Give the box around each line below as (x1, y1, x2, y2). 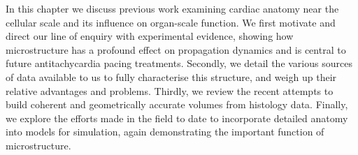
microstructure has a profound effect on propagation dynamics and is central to (6, 42, 346, 57)
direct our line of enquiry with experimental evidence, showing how (6, 29, 294, 43)
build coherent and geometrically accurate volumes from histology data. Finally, (6, 97, 348, 112)
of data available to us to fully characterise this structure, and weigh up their (6, 69, 337, 84)
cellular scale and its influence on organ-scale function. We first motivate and (6, 15, 336, 29)
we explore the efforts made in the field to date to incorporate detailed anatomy (6, 110, 348, 125)
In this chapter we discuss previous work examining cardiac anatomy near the (6, 1, 339, 15)
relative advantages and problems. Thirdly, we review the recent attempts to (6, 83, 334, 98)
